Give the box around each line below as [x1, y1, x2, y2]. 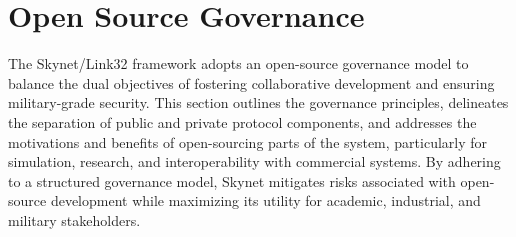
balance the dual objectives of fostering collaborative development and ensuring [8, 72, 495, 93]
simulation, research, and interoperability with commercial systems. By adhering [8, 151, 501, 172]
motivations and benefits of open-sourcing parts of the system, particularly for [8, 131, 488, 152]
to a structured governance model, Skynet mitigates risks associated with [8, 170, 456, 191]
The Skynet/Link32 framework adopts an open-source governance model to [8, 53, 469, 74]
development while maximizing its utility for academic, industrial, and [50, 190, 481, 211]
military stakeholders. [8, 209, 141, 230]
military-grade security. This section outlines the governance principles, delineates [8, 92, 509, 113]
